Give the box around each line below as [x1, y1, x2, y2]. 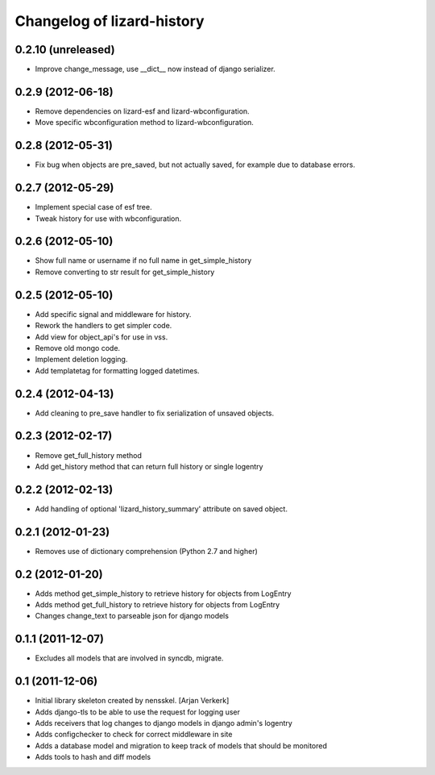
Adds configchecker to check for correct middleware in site [35, 730, 233, 740]
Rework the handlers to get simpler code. [35, 321, 172, 331]
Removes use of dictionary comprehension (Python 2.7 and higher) [35, 546, 258, 556]
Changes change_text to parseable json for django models [35, 611, 230, 621]
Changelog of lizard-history [14, 12, 205, 30]
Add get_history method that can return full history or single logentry [35, 461, 263, 471]
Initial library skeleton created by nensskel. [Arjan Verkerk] [35, 696, 230, 706]
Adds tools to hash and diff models [35, 752, 151, 762]
